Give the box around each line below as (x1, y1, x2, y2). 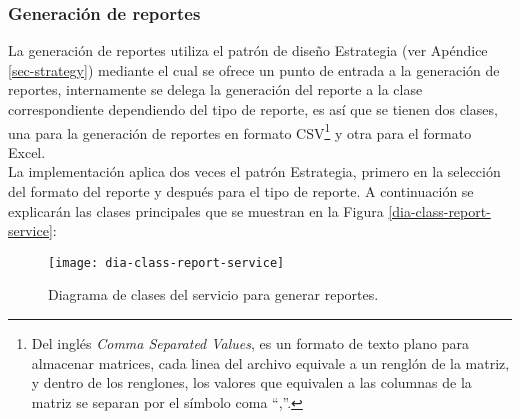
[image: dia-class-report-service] (48, 255, 285, 270)
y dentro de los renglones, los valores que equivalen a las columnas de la (31, 372, 472, 393)
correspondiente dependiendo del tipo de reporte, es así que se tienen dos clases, (8, 99, 498, 119)
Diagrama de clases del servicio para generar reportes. (48, 284, 379, 305)
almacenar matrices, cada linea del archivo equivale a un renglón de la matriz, (31, 352, 510, 373)
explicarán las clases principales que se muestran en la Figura (8, 200, 384, 221)
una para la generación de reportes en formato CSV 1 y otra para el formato (8, 119, 472, 143)
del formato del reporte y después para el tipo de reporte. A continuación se (8, 181, 474, 202)
